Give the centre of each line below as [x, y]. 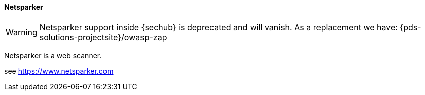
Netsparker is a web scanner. [53, 55]
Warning [22, 32]
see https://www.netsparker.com [59, 71]
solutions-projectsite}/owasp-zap [103, 37]
